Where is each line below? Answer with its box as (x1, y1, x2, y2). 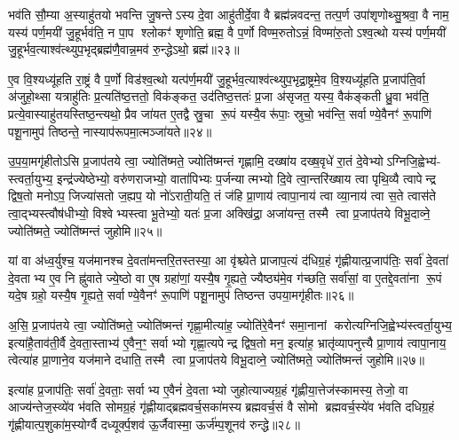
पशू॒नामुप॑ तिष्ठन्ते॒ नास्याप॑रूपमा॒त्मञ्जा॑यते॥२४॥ (8, 122, 212, 140)
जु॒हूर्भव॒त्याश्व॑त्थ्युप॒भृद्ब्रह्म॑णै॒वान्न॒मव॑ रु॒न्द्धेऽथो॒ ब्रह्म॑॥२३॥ (8, 40, 240, 59)
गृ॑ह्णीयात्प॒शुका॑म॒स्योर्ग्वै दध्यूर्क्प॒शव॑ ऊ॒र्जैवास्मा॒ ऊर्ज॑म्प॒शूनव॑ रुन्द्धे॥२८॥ (8, 414, 300, 433)
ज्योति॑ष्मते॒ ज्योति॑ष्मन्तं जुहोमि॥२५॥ (8, 221, 162, 240)
